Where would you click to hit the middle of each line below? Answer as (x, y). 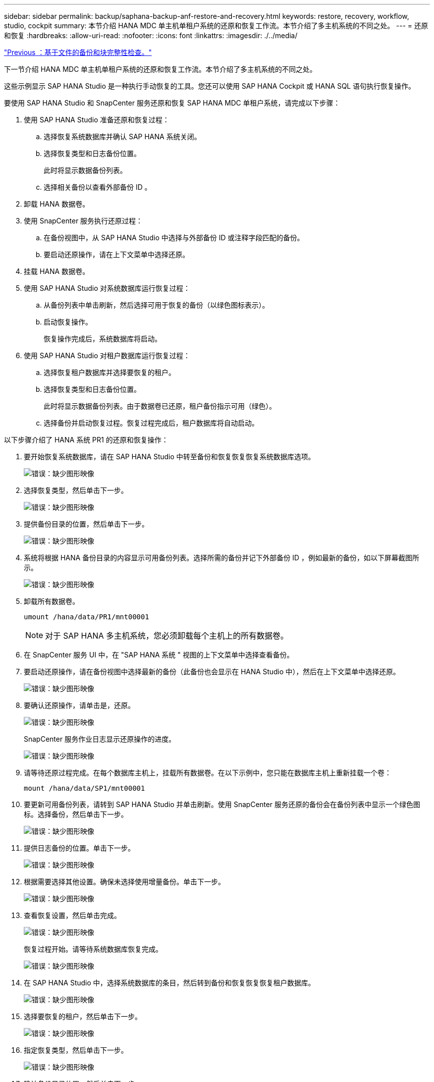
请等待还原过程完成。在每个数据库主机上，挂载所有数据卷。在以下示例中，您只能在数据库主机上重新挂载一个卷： (208, 773)
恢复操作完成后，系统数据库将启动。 (103, 339)
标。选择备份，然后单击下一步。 (76, 814)
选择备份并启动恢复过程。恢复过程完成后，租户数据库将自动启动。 (151, 423)
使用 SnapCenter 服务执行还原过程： (83, 221)
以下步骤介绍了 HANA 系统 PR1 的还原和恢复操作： (86, 440)
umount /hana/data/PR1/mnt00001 (86, 617)
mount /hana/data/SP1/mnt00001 (84, 788)
